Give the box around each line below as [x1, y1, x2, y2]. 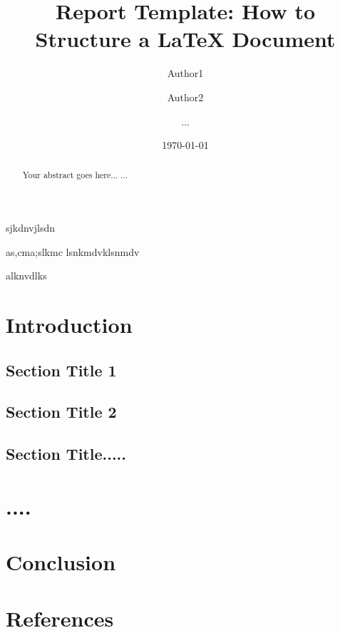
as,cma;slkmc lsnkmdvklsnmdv [6, 244, 140, 259]
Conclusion [6, 547, 116, 577]
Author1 [167, 66, 204, 81]
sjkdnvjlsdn [6, 220, 56, 235]
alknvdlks [6, 268, 47, 283]
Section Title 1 [6, 359, 117, 381]
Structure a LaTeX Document [35, 24, 336, 53]
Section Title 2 [6, 401, 117, 423]
